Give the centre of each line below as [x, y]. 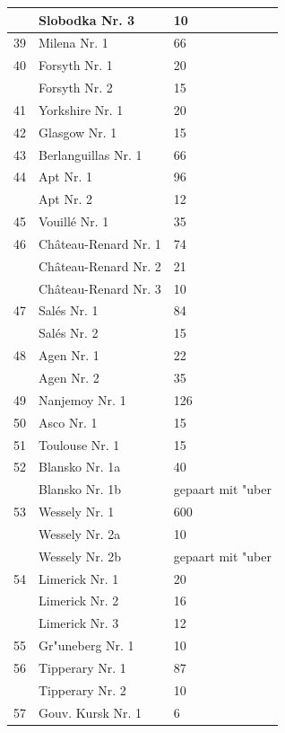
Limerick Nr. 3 [79, 623]
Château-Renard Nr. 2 [100, 265]
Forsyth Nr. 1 [76, 65]
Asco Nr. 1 [68, 422]
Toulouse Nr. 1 [79, 444]
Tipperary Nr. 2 [82, 689]
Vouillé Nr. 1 [74, 221]
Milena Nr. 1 [73, 43]
